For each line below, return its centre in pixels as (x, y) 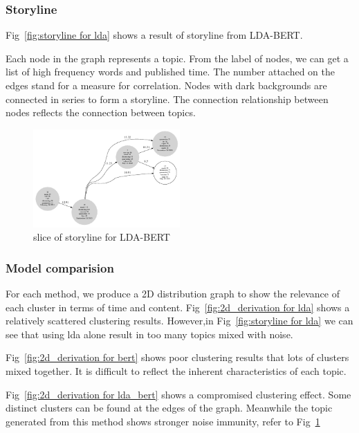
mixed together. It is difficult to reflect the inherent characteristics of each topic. (176, 370)
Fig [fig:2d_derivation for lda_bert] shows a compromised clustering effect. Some (178, 394)
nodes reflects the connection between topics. (101, 112)
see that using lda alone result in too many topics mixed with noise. (149, 334)
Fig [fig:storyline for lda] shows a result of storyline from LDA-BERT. (154, 35)
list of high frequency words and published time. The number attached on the (170, 72)
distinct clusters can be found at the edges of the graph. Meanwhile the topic (169, 408)
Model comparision (60, 267)
